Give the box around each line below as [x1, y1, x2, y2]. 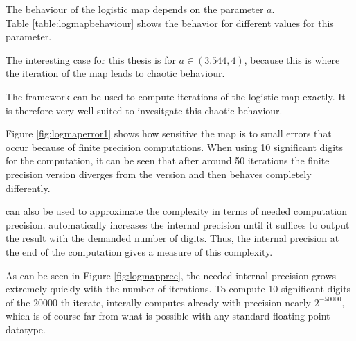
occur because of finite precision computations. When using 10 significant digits [6, 139, 344, 154]
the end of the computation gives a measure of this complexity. [6, 244, 273, 259]
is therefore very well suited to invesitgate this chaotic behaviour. [6, 103, 283, 117]
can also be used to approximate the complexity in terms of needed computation [6, 204, 348, 218]
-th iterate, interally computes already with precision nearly [57, 295, 311, 309]
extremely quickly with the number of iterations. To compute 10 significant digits [6, 281, 351, 296]
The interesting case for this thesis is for [6, 52, 176, 67]
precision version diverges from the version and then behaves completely [6, 166, 312, 181]
